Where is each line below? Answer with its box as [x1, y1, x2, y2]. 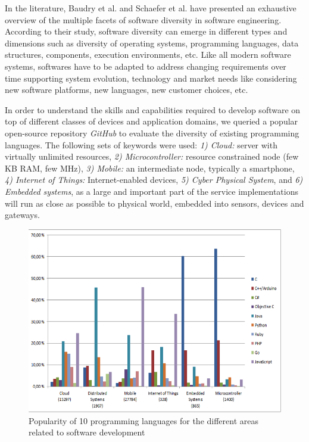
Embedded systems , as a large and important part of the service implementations [5, 185, 299, 197]
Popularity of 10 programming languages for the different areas [29, 414, 258, 427]
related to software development [29, 426, 145, 438]
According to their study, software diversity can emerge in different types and [5, 25, 288, 38]
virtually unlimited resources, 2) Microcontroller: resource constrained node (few [5, 150, 299, 163]
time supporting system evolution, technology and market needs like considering [5, 71, 297, 84]
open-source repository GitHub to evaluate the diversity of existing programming [5, 126, 299, 139]
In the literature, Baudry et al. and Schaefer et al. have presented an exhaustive [5, 2, 296, 14]
